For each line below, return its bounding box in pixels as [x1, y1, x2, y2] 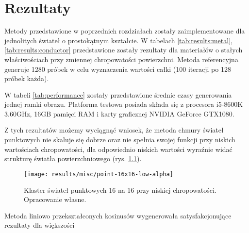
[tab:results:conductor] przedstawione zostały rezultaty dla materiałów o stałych [4, 45, 243, 55]
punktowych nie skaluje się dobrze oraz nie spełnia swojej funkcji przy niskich [4, 134, 235, 145]
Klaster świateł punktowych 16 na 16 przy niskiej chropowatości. [24, 184, 216, 195]
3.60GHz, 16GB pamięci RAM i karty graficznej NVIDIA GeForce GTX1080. [4, 108, 234, 118]
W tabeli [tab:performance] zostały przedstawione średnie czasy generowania [4, 89, 232, 100]
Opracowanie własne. [24, 194, 86, 204]
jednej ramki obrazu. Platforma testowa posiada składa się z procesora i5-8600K [4, 99, 243, 109]
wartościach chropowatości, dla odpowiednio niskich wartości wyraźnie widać [4, 144, 232, 154]
